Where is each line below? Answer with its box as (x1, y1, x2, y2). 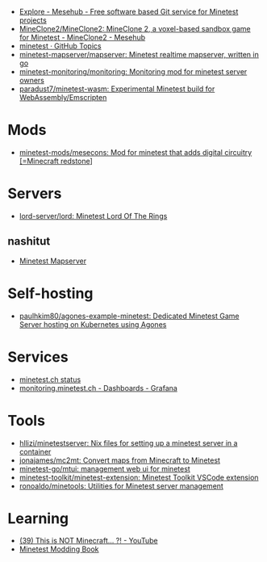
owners (19, 76, 45, 85)
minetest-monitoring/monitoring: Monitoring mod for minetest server (19, 67, 248, 76)
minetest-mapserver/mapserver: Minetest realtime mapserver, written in (19, 50, 259, 59)
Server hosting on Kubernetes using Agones (19, 319, 167, 329)
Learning (7, 509, 69, 527)
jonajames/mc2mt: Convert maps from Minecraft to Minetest (19, 455, 221, 465)
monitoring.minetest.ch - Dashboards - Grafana (19, 383, 178, 392)
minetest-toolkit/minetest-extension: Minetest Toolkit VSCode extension (19, 472, 259, 482)
